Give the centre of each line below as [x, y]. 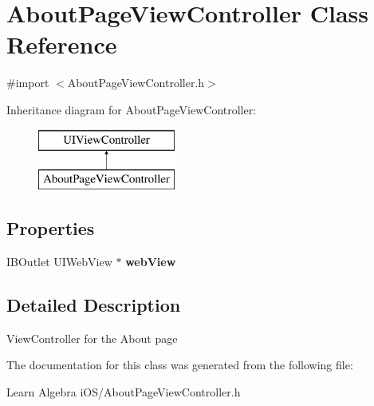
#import [28, 83]
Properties [51, 228]
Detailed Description [94, 304]
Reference [62, 44]
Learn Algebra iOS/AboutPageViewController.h [124, 391]
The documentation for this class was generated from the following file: [180, 365]
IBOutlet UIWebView [59, 261]
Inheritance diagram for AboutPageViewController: [132, 109]
